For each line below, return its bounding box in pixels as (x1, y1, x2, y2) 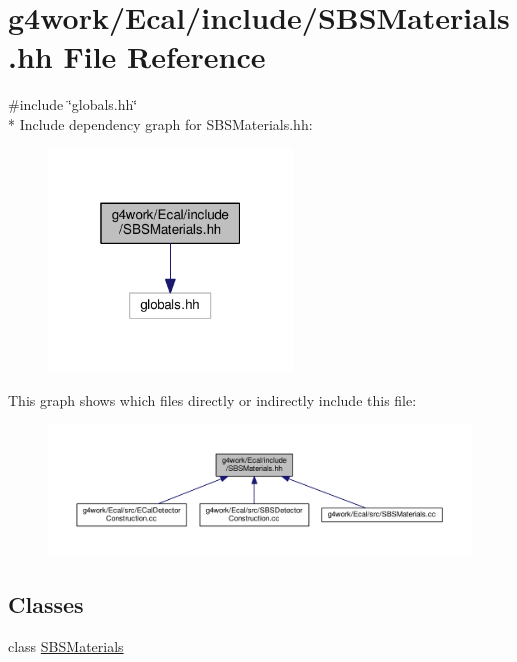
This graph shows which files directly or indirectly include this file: (8, 389, 417, 410)
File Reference (63, 36, 266, 77)
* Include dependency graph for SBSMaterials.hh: (8, 113, 313, 134)
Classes (8, 589, 84, 620)
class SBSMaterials (8, 636, 124, 657)
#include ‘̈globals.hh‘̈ (8, 94, 138, 115)
